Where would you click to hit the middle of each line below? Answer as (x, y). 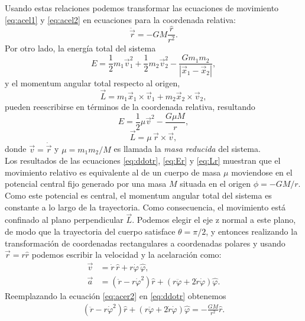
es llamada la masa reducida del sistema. (187, 149)
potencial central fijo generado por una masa (86, 184)
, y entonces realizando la (252, 231)
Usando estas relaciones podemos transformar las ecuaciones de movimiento (142, 8)
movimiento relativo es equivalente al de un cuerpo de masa (113, 172)
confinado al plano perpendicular (64, 220)
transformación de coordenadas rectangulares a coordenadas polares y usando (145, 243)
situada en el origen (215, 184)
